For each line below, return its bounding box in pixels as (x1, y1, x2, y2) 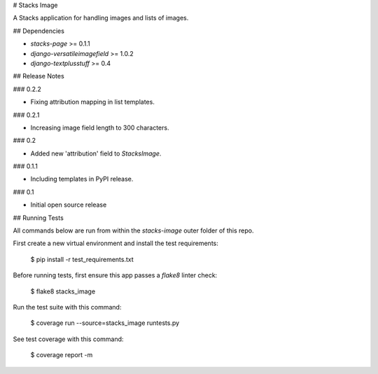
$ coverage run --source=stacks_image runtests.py (30, 319, 180, 327)
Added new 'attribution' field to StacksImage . (30, 149, 162, 158)
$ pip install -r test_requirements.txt (30, 255, 134, 263)
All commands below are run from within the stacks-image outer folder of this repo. (13, 226, 254, 235)
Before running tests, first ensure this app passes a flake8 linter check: (13, 271, 218, 279)
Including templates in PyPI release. (30, 175, 134, 183)
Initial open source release (30, 200, 107, 209)
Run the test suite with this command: (13, 303, 122, 311)
